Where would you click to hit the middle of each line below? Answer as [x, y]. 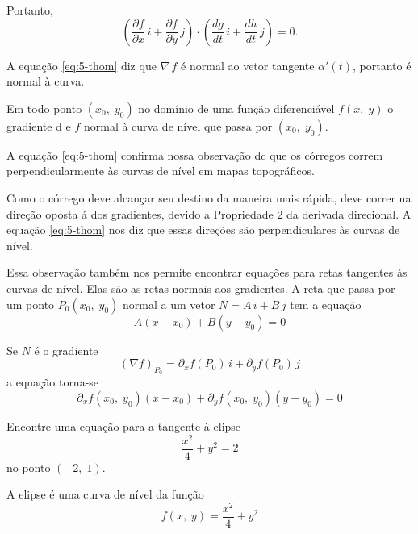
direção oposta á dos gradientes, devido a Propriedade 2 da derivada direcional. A [209, 213]
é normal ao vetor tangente [248, 65]
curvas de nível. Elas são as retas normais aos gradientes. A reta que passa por [201, 288]
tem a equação [326, 304]
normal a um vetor [169, 304]
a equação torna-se [53, 382]
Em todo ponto [44, 108]
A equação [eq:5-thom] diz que [82, 65]
